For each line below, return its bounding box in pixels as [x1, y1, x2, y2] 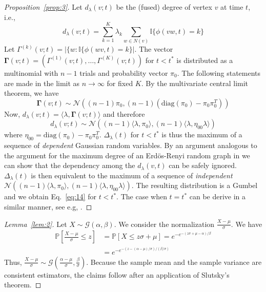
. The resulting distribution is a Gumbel [131, 180, 258, 191]
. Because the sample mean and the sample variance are [86, 256, 262, 267]
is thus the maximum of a [161, 129, 242, 140]
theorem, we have [4, 88, 59, 98]
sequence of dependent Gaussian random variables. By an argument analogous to [4, 140, 257, 151]
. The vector [134, 44, 173, 54]
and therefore [103, 108, 145, 119]
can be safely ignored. [169, 160, 237, 171]
